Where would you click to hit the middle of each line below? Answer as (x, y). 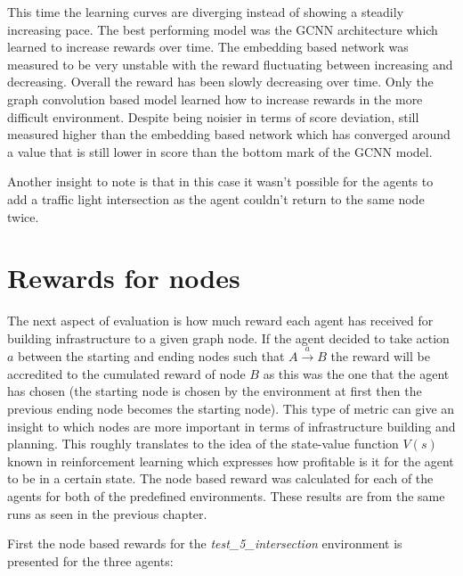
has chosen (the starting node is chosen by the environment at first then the (215, 391)
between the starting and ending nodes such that (151, 356)
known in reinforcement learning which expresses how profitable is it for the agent (231, 461)
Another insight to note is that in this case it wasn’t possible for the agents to (220, 181)
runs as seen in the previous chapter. (107, 513)
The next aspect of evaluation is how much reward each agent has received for (220, 321)
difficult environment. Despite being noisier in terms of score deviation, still (213, 116)
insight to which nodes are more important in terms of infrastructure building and (231, 426)
